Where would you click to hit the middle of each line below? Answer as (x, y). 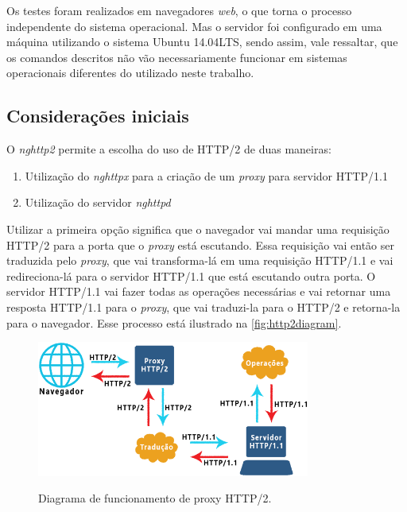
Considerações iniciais (98, 116)
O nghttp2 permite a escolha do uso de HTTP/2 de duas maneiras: (169, 149)
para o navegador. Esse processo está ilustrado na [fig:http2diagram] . (174, 322)
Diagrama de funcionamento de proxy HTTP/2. (155, 498)
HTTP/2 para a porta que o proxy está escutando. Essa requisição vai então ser (200, 244)
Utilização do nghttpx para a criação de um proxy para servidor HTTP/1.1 (206, 175)
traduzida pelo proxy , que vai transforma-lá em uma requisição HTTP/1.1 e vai (200, 260)
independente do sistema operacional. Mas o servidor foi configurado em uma (194, 26)
